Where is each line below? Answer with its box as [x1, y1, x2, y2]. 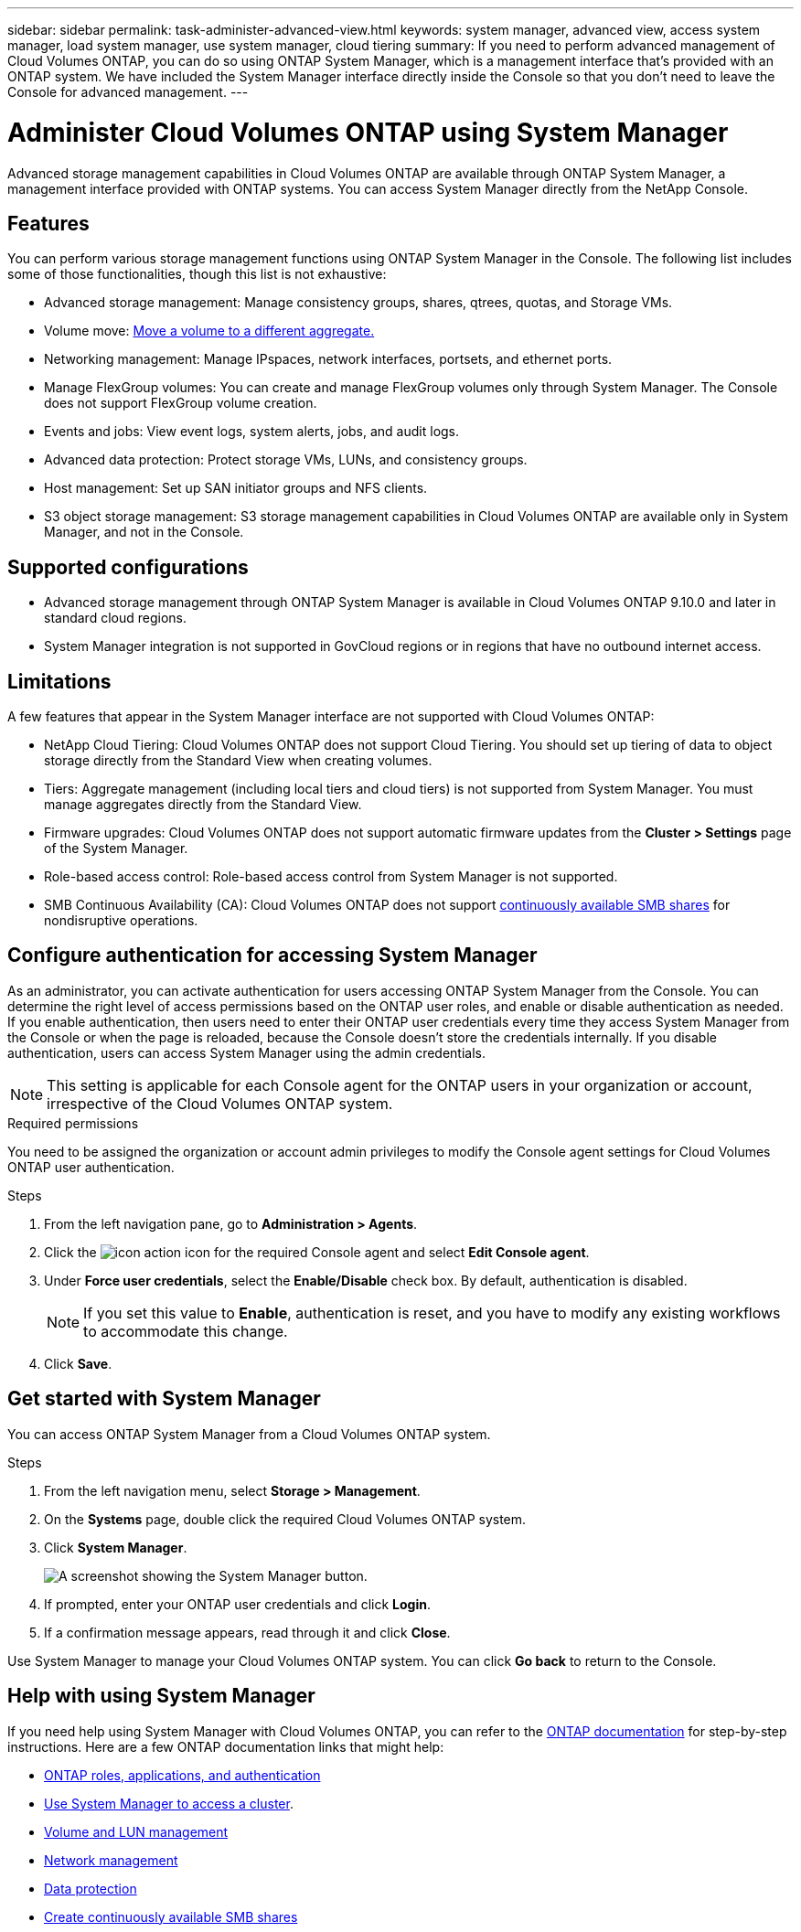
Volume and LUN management [44, 1823, 229, 1840]
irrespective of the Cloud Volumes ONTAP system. [47, 1094, 393, 1113]
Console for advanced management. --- [7, 84, 249, 100]
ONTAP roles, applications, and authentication [44, 1767, 321, 1783]
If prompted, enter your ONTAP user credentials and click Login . [44, 1596, 431, 1612]
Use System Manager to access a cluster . [44, 1795, 294, 1811]
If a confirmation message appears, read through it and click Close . [44, 1624, 451, 1640]
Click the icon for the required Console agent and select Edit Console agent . [44, 1244, 590, 1260]
